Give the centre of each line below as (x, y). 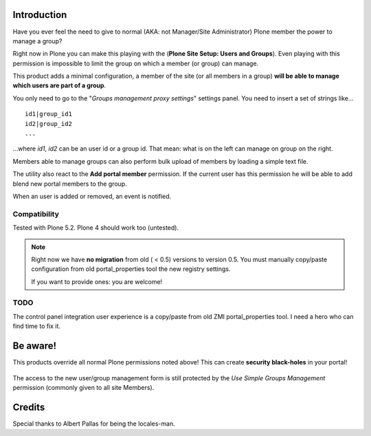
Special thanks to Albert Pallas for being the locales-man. (94, 424)
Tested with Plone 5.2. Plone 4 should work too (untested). (95, 228)
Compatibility (36, 214)
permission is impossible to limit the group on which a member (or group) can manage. (136, 63)
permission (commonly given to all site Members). (83, 387)
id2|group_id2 (48, 123)
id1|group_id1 (48, 114)
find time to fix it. (37, 326)
